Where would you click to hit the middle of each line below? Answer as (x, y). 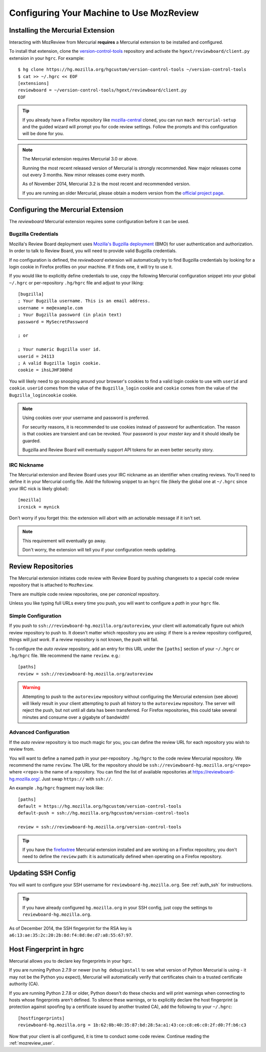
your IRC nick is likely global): (39, 488)
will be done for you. (43, 134)
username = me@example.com (50, 308)
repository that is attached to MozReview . (51, 585)
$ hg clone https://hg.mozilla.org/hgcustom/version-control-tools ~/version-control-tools (132, 70)
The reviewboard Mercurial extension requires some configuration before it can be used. (99, 221)
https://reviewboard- (214, 772)
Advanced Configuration (39, 732)
